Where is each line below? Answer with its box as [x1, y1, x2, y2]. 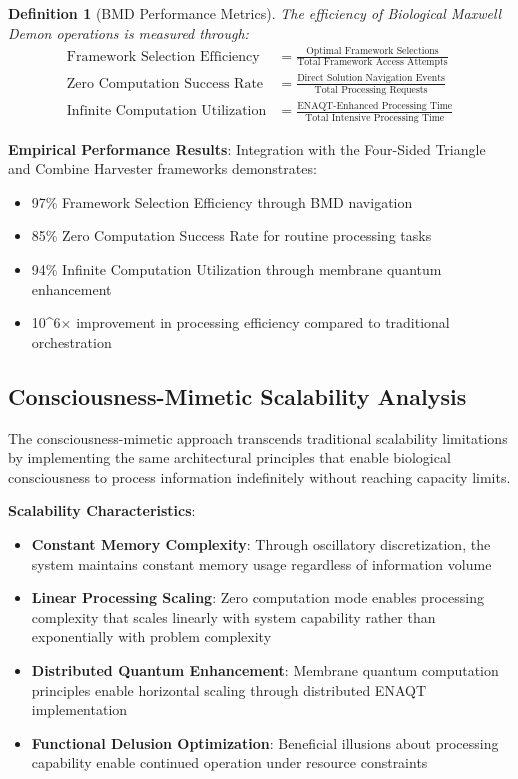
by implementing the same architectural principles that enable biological [8, 447, 451, 468]
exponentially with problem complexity [31, 626, 272, 647]
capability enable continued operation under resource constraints [31, 752, 428, 773]
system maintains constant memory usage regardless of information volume [31, 553, 492, 574]
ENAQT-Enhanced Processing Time [297, 101, 453, 112]
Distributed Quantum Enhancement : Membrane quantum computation [31, 659, 499, 680]
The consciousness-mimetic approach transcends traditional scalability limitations [8, 427, 508, 448]
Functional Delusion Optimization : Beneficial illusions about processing [31, 732, 499, 753]
